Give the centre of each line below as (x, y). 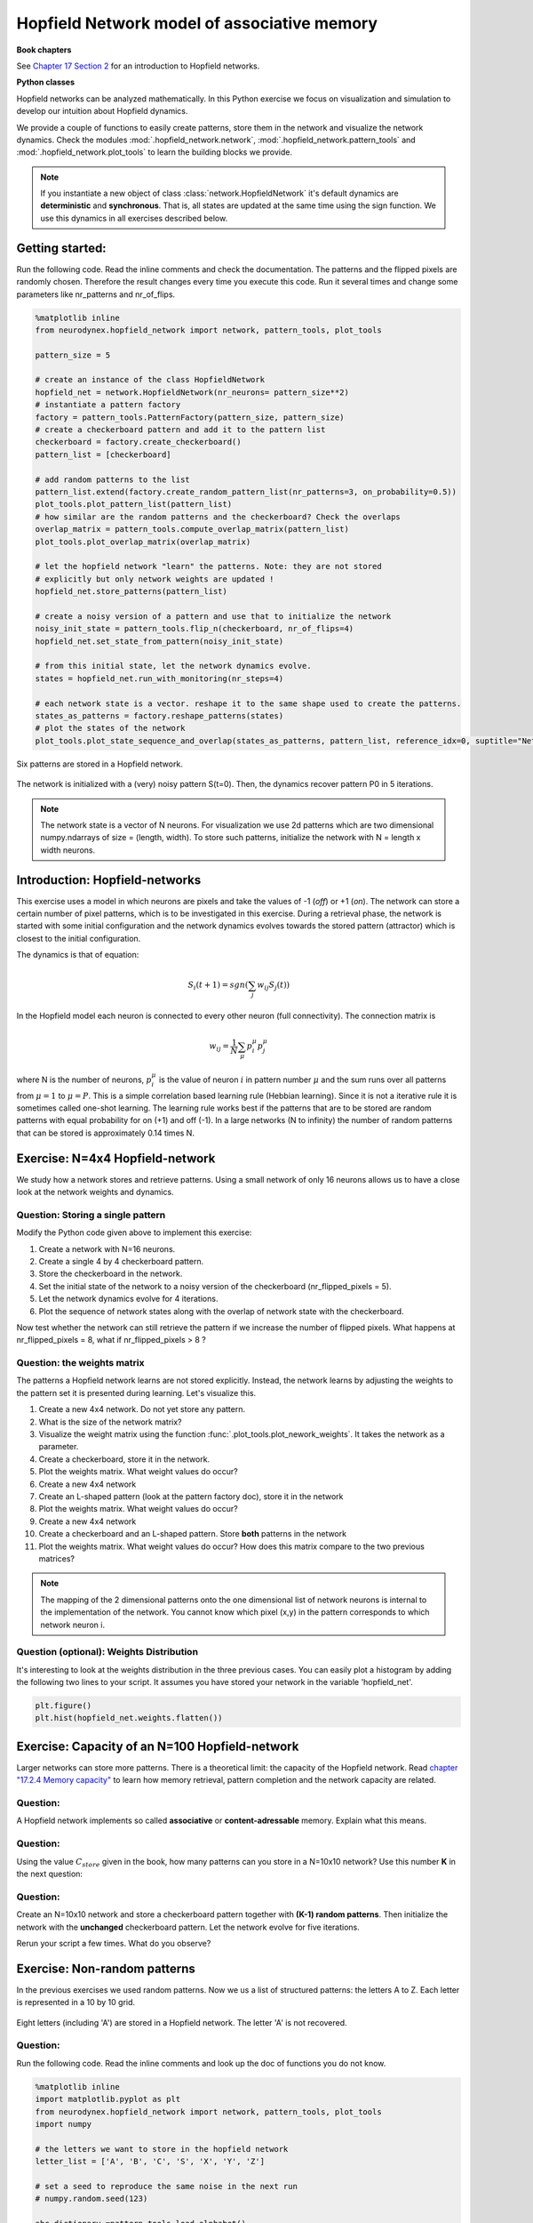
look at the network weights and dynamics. (95, 1192)
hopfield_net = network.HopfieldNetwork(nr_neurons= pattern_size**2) (192, 392)
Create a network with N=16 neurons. (107, 1248)
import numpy (64, 2124)
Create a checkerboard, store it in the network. (124, 1459)
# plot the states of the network (110, 728)
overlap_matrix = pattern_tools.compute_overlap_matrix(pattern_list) (192, 530)
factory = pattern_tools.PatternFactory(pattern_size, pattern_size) (190, 417)
